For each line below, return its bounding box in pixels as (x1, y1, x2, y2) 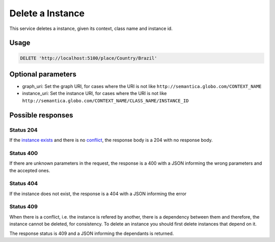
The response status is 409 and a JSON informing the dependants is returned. (9, 230, 174, 236)
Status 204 (9, 126, 38, 133)
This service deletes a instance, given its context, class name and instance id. (9, 25, 173, 32)
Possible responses (9, 111, 73, 119)
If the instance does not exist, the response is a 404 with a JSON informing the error (9, 191, 187, 197)
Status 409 (9, 203, 38, 210)
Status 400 (9, 149, 38, 157)
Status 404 (9, 180, 38, 187)
